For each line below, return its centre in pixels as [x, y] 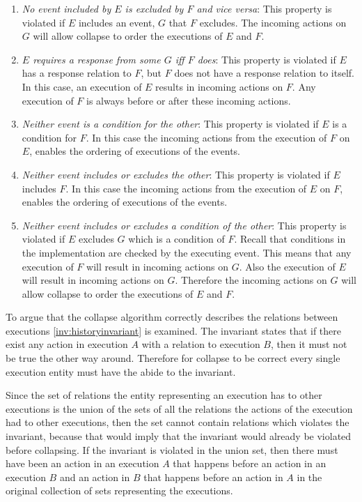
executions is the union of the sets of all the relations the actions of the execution [179, 408]
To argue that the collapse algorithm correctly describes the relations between [172, 317]
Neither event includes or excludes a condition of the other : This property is [184, 225]
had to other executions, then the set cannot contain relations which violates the [178, 422]
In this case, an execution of [82, 86]
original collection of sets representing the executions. [119, 490]
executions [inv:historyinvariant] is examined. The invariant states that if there [174, 330]
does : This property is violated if [267, 59]
